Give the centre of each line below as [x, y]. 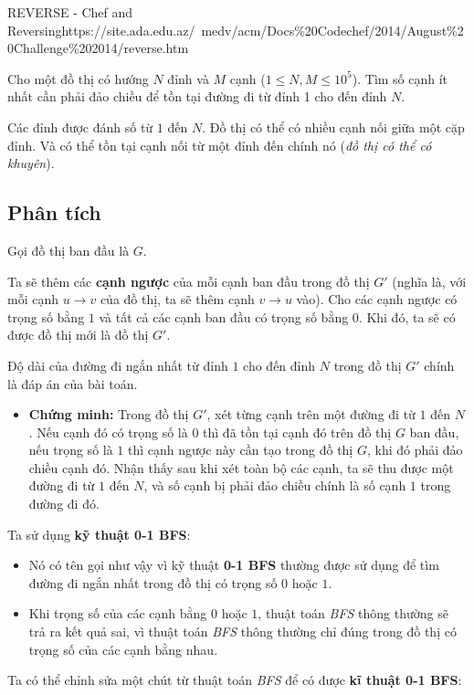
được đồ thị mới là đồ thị [78, 335]
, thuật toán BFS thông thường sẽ [353, 613]
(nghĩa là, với [429, 281]
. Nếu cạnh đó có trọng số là [108, 432]
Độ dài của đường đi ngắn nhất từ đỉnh [118, 365]
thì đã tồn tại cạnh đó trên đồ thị [297, 432]
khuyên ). [31, 163]
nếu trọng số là [71, 450]
